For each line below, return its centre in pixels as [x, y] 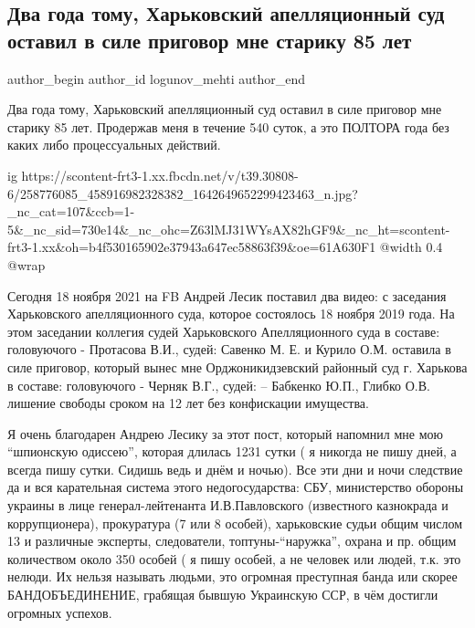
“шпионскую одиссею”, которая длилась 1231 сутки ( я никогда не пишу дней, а [232, 451]
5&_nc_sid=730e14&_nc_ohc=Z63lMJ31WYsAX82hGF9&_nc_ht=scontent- [229, 229]
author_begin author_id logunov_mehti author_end [157, 78]
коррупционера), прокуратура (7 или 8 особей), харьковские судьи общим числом [235, 523]
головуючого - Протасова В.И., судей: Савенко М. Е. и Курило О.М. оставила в [229, 349]
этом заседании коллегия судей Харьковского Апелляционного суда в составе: [224, 331]
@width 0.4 [411, 247]
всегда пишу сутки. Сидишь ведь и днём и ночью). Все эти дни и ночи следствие [235, 469]
